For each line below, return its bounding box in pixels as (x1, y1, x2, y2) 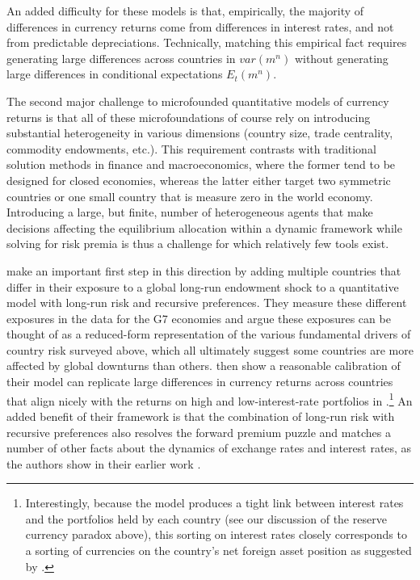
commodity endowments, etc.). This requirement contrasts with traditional (6, 140, 376, 157)
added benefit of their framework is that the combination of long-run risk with (6, 407, 395, 424)
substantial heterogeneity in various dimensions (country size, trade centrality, (6, 124, 393, 141)
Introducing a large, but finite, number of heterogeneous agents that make (6, 204, 373, 221)
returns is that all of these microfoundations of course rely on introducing (6, 108, 371, 125)
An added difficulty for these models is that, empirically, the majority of (6, 2, 364, 19)
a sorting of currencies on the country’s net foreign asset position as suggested (25, 542, 412, 559)
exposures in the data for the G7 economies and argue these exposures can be (6, 309, 391, 326)
